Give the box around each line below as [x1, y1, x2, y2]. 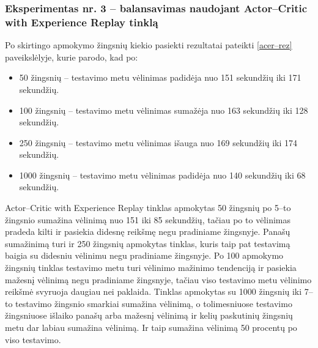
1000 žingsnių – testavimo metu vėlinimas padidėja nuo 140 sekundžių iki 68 [19, 168, 306, 181]
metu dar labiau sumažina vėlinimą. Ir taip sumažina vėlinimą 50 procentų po [5, 321, 297, 334]
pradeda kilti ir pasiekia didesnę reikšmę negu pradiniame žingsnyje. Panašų [5, 225, 290, 238]
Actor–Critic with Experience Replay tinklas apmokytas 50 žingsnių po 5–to [5, 201, 291, 214]
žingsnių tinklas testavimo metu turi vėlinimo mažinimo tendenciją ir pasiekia [5, 261, 297, 274]
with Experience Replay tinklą [5, 14, 158, 29]
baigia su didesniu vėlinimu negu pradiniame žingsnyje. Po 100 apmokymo [5, 249, 284, 262]
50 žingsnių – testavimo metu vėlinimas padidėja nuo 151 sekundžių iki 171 [19, 71, 301, 84]
